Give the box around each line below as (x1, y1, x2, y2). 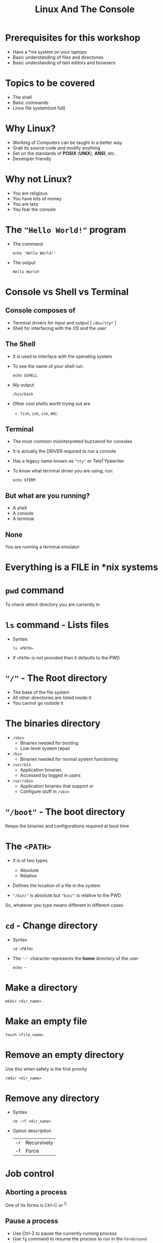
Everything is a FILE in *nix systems (5, 562, 158, 573)
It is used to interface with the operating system (12, 353, 112, 359)
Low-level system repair (20, 745, 71, 751)
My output (12, 382, 34, 388)
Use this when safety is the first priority (5, 1066, 87, 1072)
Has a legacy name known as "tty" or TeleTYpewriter (12, 458, 125, 464)
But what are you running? (5, 491, 90, 500)
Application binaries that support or (20, 783, 94, 789)
